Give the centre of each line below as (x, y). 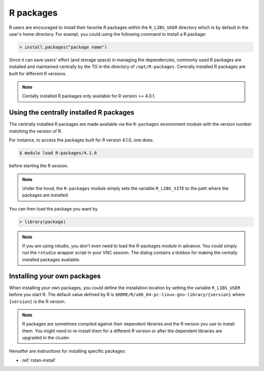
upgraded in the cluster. (46, 338)
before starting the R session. (39, 166)
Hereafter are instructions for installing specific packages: (67, 351)
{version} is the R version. (37, 301)
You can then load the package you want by (53, 209)
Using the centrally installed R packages (72, 113)
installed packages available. (51, 259)
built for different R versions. (38, 73)
